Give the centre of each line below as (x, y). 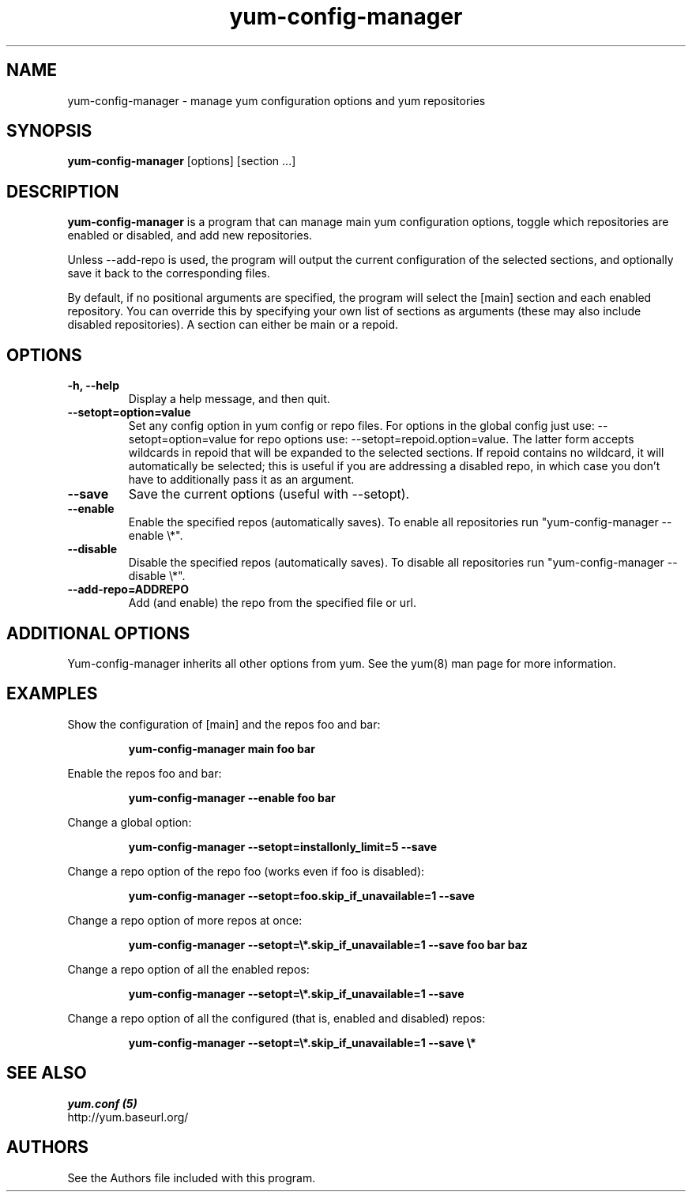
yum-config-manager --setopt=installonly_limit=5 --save (283, 846)
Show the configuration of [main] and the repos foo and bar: (224, 724)
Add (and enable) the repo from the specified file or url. (273, 603)
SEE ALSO (47, 1073)
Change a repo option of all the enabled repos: (188, 969)
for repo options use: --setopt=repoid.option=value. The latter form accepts (437, 439)
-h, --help (93, 386)
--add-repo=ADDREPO (128, 590)
